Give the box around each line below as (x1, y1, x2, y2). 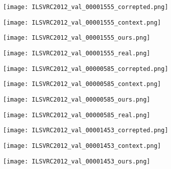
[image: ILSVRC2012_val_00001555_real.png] (3, 49, 150, 57)
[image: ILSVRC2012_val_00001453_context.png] (3, 142, 161, 149)
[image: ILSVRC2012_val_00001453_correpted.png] (3, 127, 168, 134)
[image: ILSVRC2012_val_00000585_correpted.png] (3, 65, 168, 72)
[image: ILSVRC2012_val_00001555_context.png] (3, 19, 161, 26)
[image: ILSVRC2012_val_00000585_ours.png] (3, 96, 150, 103)
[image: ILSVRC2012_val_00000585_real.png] (3, 111, 150, 119)
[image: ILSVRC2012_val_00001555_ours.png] (3, 34, 150, 42)
